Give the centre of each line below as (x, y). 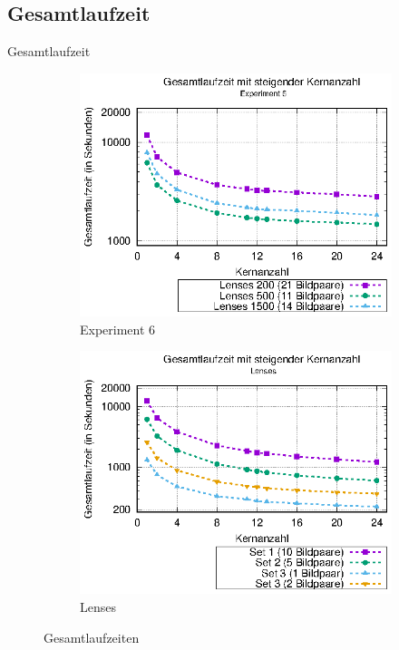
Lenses (98, 607)
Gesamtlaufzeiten (92, 637)
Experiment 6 (118, 329)
